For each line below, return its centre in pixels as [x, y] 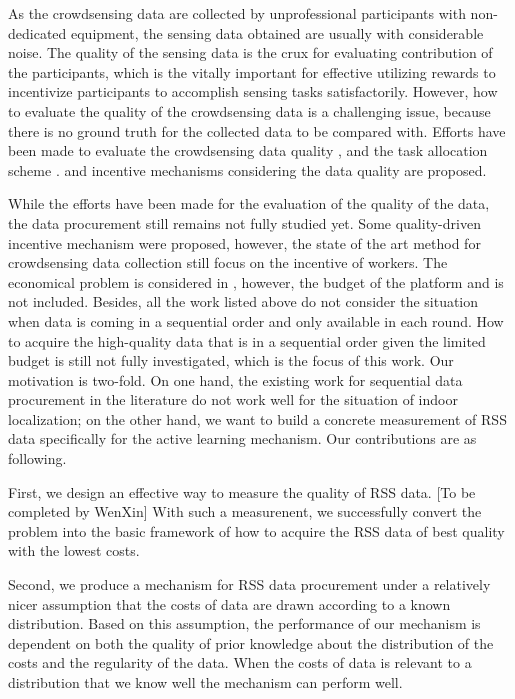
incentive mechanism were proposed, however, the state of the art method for [244, 242]
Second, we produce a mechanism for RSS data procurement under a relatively [249, 584]
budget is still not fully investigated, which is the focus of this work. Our [231, 360]
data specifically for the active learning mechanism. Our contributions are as [242, 438]
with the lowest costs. [74, 550]
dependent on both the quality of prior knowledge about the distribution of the [251, 642]
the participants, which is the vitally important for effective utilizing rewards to [252, 71]
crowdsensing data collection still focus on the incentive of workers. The [228, 262]
